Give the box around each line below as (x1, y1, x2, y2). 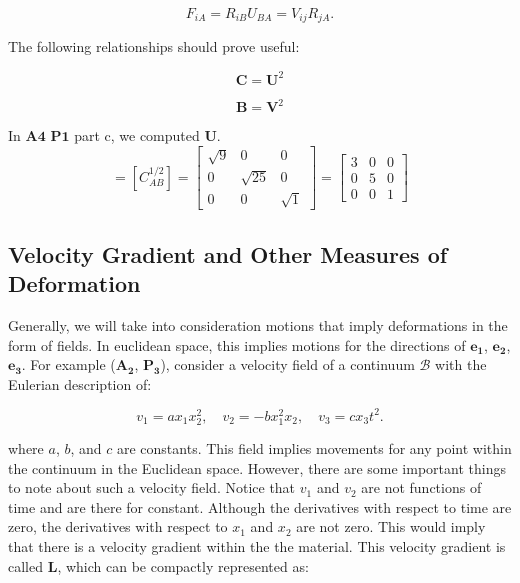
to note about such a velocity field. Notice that (8, 477, 296, 498)
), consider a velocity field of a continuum (160, 354, 415, 375)
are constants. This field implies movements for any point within (116, 438, 512, 459)
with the (435, 354, 487, 375)
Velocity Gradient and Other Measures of (8, 238, 448, 269)
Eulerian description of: (8, 373, 152, 394)
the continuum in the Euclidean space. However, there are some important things (8, 457, 506, 478)
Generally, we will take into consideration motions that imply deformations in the (8, 314, 508, 335)
